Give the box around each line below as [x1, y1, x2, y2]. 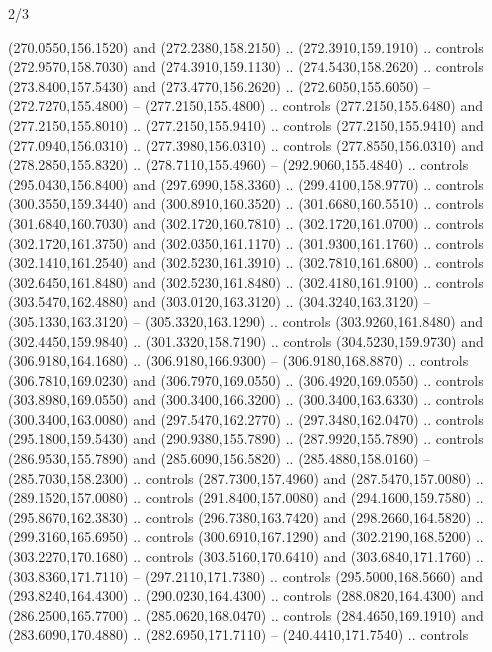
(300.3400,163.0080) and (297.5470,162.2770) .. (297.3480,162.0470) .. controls [8, 408, 484, 429]
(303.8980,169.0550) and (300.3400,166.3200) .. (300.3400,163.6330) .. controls [8, 389, 484, 410]
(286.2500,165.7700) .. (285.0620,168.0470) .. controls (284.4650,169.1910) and [8, 604, 484, 625]
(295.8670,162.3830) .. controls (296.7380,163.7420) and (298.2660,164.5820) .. [8, 506, 484, 527]
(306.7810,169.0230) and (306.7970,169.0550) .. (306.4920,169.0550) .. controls [8, 369, 484, 390]
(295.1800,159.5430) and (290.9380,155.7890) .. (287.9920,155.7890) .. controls [8, 428, 484, 449]
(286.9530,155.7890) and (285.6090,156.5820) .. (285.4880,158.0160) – [8, 448, 431, 469]
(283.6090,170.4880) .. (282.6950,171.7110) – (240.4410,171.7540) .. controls [8, 624, 469, 645]
